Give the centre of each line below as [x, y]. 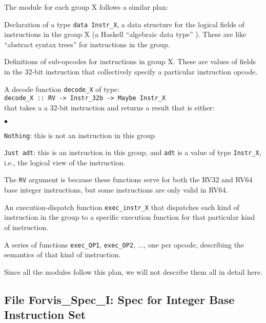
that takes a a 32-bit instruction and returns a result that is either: [109, 107]
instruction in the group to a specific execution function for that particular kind [130, 217]
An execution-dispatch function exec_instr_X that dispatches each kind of [122, 207]
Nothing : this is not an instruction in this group [79, 135]
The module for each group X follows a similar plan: [86, 7]
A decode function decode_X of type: [62, 89]
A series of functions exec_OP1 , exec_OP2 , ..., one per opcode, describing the [124, 244]
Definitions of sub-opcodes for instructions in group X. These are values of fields [130, 61]
